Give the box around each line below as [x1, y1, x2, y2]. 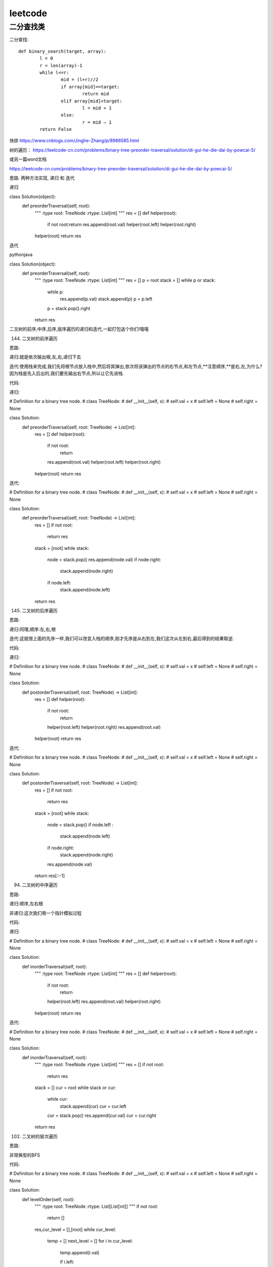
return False [39, 127, 72, 132]
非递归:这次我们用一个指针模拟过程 [9, 910, 82, 916]
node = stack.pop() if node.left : [47, 822, 114, 828]
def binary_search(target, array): [18, 48, 107, 54]
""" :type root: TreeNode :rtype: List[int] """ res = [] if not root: [34, 1062, 164, 1068]
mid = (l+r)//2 [61, 77, 99, 83]
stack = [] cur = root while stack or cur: [34, 1085, 116, 1091]
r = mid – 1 [82, 119, 112, 125]
